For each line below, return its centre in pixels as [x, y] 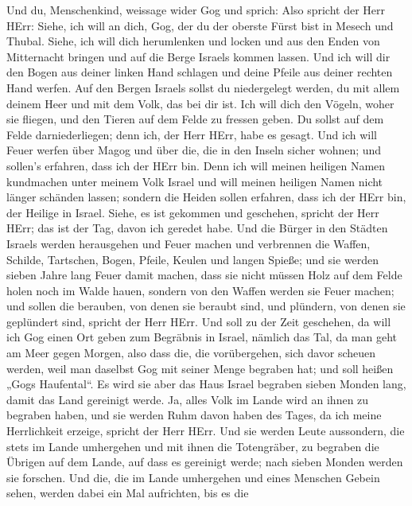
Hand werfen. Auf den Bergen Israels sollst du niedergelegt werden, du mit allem [203, 87]
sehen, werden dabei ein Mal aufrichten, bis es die [128, 493]
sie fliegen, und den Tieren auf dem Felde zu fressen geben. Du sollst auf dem [195, 119]
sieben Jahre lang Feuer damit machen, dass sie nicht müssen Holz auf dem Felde [204, 275]
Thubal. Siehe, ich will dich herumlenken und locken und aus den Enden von [193, 41]
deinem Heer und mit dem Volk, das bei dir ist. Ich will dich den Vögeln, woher [200, 103]
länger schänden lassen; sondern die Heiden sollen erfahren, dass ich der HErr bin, [206, 197]
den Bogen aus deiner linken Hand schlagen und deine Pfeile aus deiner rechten [200, 72]
